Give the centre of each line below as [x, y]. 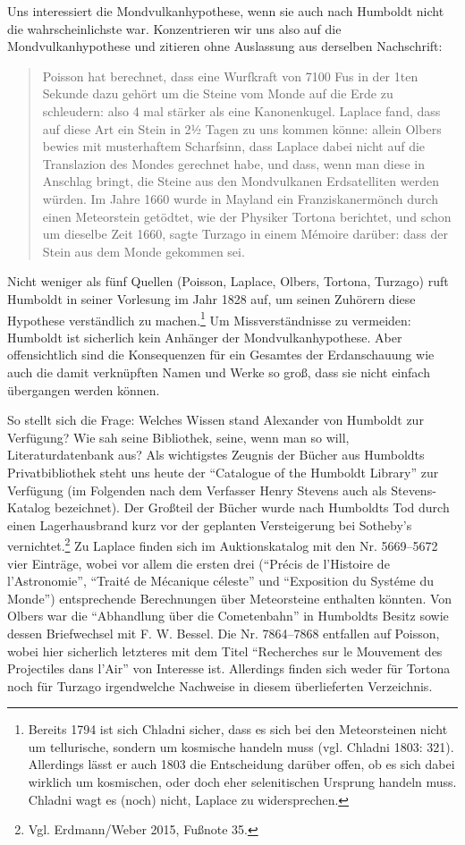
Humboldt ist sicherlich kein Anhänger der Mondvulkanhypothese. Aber [205, 337]
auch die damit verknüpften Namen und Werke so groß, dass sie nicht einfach [219, 372]
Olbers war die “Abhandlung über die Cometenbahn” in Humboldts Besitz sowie [228, 616]
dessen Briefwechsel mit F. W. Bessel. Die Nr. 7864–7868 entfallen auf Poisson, [224, 633]
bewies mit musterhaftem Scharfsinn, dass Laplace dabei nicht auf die [234, 146]
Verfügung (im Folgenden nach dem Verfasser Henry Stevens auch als [197, 490]
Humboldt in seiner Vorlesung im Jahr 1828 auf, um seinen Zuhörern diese [211, 298]
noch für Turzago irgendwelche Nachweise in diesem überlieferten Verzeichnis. [220, 685]
